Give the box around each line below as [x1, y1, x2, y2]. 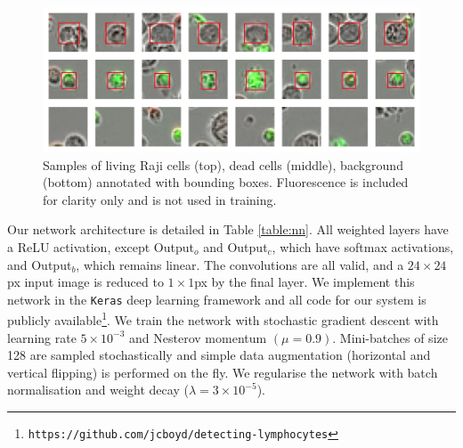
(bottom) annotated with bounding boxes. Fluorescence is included [43, 173, 409, 191]
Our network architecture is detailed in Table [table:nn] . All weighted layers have [7, 220, 449, 239]
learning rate [7, 328, 77, 346]
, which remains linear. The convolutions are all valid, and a [76, 255, 404, 273]
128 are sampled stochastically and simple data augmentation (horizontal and [7, 346, 431, 364]
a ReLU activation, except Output [7, 237, 194, 256]
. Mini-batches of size [332, 328, 448, 346]
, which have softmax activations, [272, 237, 454, 256]
